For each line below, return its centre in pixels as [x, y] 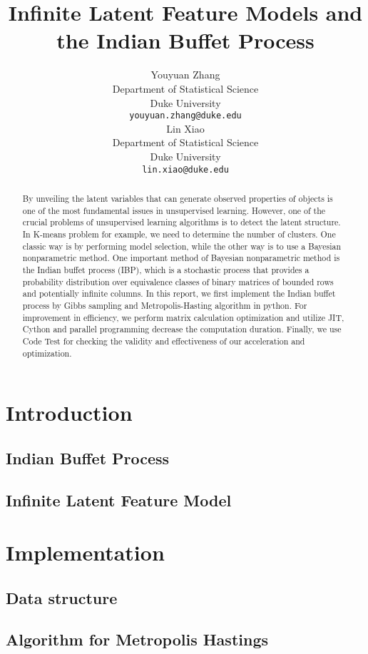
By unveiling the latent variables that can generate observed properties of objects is [178, 198]
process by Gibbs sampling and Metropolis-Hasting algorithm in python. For [165, 305]
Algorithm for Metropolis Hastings [137, 639]
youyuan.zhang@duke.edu [185, 116]
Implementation [85, 552]
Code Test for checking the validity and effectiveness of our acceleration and [164, 341]
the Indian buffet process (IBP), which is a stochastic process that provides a [166, 269]
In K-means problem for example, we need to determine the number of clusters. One [179, 234]
